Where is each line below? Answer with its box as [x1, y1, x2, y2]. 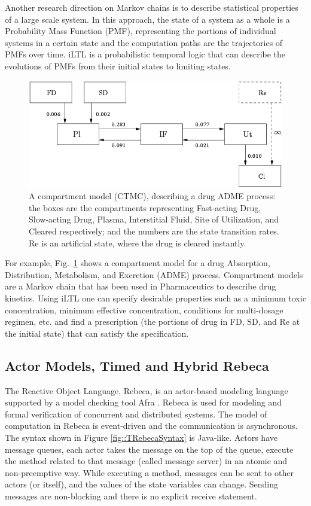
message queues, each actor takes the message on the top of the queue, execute [5, 443, 294, 455]
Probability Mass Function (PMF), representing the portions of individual [5, 25, 276, 37]
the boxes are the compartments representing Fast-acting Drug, [29, 201, 261, 214]
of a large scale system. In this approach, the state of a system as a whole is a [5, 13, 290, 25]
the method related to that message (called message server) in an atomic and [5, 455, 288, 467]
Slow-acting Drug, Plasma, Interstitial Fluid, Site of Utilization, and [29, 213, 279, 225]
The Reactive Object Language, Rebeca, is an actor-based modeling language [5, 384, 288, 397]
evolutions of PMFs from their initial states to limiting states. [5, 59, 231, 72]
